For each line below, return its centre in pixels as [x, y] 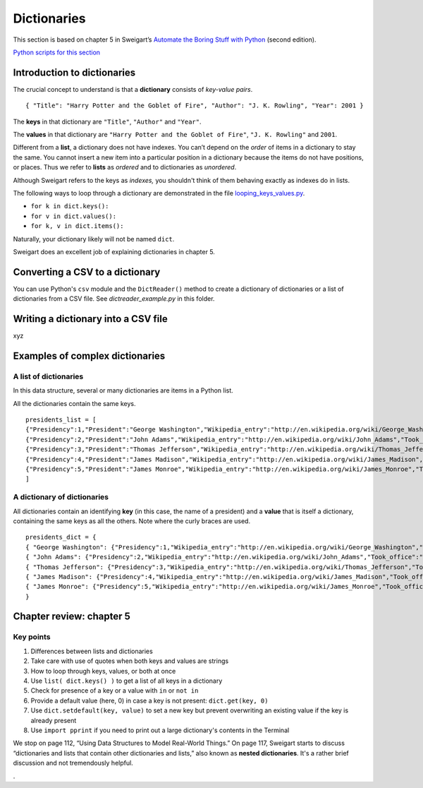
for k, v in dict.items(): [77, 226]
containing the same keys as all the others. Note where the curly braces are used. [131, 521]
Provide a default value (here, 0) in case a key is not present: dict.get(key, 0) [149, 700]
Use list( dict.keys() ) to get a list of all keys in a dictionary [127, 681]
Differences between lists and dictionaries [92, 651]
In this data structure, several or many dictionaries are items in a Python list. [123, 390]
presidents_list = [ [61, 420]
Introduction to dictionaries [74, 72]
